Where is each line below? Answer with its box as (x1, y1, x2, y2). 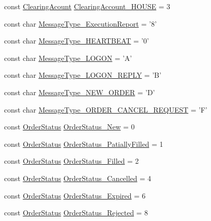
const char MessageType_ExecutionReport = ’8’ (4, 18, 157, 29)
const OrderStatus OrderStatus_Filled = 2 (4, 156, 139, 166)
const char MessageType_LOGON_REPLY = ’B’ (4, 70, 161, 80)
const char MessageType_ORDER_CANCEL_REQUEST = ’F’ (4, 104, 207, 115)
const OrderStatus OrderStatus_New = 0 (4, 121, 135, 132)
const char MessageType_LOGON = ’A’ (4, 52, 132, 63)
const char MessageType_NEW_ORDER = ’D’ (4, 86, 155, 97)
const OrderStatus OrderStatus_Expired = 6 (4, 190, 146, 201)
